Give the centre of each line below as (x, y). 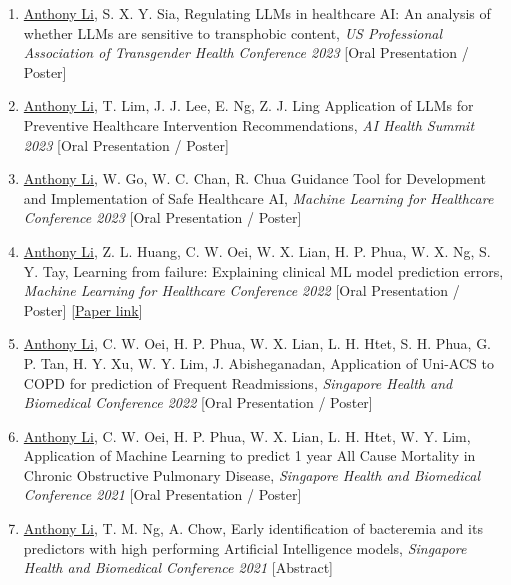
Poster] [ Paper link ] (83, 309)
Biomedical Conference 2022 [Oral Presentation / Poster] (198, 402)
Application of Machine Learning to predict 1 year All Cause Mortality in (249, 455)
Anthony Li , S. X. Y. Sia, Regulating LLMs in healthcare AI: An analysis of (257, 13)
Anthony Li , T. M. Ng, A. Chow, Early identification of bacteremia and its (253, 528)
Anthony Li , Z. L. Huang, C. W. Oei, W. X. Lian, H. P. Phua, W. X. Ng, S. (257, 250)
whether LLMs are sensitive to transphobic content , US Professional (233, 32)
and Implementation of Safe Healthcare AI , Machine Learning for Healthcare (258, 197)
